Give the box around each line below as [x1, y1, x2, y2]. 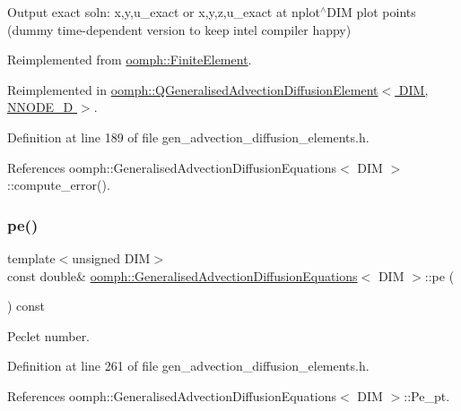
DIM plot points [326, 3, 416, 21]
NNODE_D [7, 98, 74, 116]
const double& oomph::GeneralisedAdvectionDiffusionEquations [7, 266, 358, 285]
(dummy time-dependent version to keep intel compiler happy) [7, 20, 352, 39]
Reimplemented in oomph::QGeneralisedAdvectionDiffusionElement [7, 80, 378, 98]
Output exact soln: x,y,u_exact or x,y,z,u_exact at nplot [7, 3, 320, 21]
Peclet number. [7, 326, 91, 345]
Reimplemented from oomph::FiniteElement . [7, 50, 252, 69]
